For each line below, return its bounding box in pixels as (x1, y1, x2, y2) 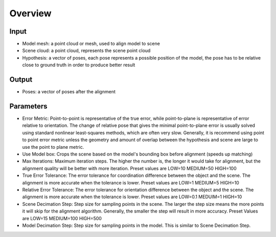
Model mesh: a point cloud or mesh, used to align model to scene (22, 41, 160, 47)
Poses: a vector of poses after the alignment (22, 89, 116, 95)
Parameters (9, 102, 48, 111)
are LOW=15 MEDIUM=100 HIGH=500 (22, 215, 102, 221)
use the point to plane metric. (22, 144, 84, 150)
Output (9, 75, 33, 84)
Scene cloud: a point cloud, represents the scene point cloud (22, 47, 151, 54)
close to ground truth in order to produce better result (22, 62, 135, 68)
